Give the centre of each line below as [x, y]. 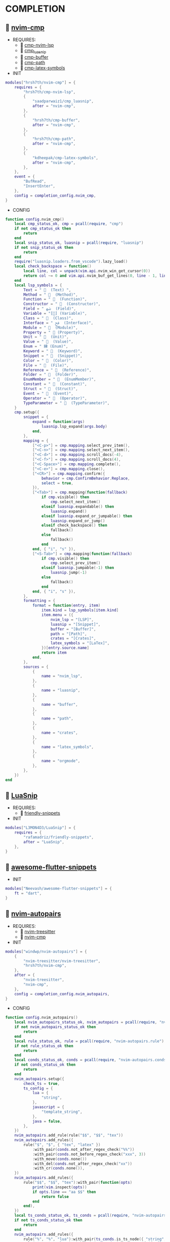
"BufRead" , [35, 181]
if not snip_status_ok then [44, 247]
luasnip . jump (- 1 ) [69, 573]
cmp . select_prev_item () [75, 563]
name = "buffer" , [60, 704]
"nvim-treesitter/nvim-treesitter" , [62, 961]
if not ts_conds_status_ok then [48, 1220]
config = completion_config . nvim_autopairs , [62, 994]
